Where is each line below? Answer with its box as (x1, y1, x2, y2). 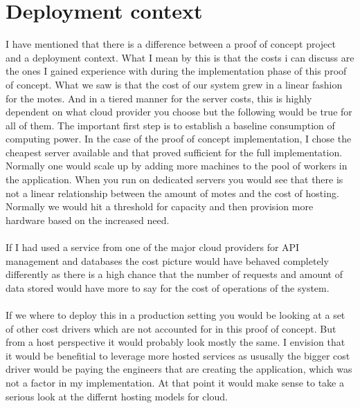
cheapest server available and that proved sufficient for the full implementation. (6, 145, 343, 159)
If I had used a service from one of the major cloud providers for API (6, 240, 300, 254)
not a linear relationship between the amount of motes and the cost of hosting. (6, 185, 339, 200)
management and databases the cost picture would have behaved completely (6, 253, 329, 268)
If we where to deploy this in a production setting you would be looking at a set (6, 308, 345, 322)
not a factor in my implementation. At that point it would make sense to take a (6, 375, 344, 389)
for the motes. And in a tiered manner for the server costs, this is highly (6, 91, 312, 105)
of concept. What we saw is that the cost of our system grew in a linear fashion (6, 77, 343, 91)
